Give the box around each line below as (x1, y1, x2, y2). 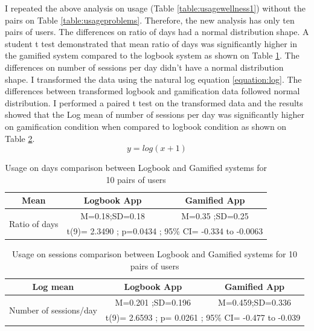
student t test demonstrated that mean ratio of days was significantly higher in (5, 37, 297, 50)
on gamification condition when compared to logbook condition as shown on (5, 120, 287, 132)
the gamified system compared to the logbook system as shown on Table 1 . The (5, 49, 300, 62)
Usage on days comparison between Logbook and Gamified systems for (5, 161, 267, 174)
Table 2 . (5, 132, 35, 144)
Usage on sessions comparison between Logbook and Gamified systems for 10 (12, 248, 298, 260)
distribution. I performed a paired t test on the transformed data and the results (5, 96, 303, 109)
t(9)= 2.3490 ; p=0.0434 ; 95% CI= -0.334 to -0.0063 (66, 225, 263, 237)
